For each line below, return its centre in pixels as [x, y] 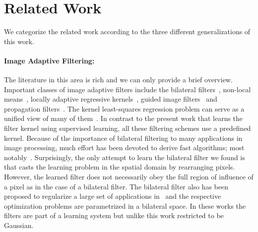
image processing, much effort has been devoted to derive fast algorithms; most [124, 147]
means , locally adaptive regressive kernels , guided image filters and [111, 99]
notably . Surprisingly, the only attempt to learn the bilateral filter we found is [125, 157]
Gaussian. [19, 225]
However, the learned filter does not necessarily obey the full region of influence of [129, 177]
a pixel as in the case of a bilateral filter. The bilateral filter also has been [116, 186]
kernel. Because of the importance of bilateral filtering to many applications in [123, 138]
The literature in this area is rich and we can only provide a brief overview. [118, 80]
